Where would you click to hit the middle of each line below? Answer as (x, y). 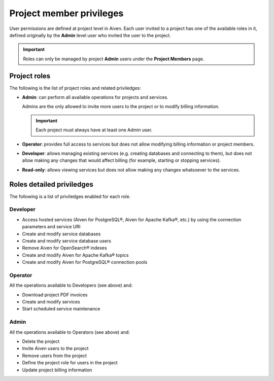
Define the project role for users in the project (70, 363)
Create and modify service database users (67, 240)
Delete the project (41, 341)
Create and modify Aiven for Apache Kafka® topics (75, 255)
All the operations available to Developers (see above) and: (71, 285)
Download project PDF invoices (55, 295)
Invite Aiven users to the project (55, 349)
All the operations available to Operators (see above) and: (70, 332)
